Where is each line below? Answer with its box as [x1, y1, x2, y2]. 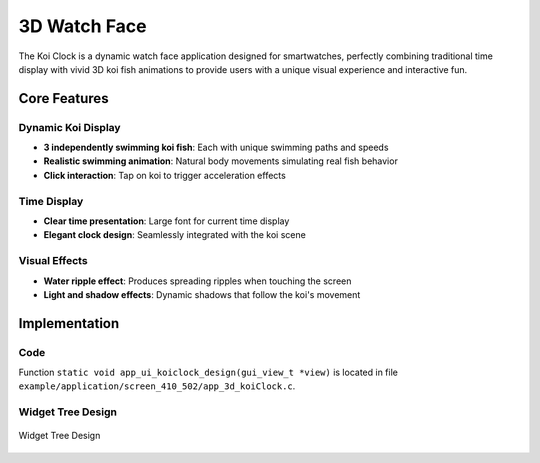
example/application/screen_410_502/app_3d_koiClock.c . [18, 380, 296, 392]
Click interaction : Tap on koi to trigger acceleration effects [43, 169, 287, 181]
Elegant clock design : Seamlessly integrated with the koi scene [43, 229, 307, 241]
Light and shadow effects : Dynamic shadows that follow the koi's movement [43, 288, 361, 300]
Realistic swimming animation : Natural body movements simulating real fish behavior [43, 155, 399, 167]
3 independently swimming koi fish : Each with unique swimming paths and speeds [43, 141, 389, 154]
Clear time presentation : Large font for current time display [43, 215, 290, 227]
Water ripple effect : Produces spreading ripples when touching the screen [43, 275, 352, 287]
